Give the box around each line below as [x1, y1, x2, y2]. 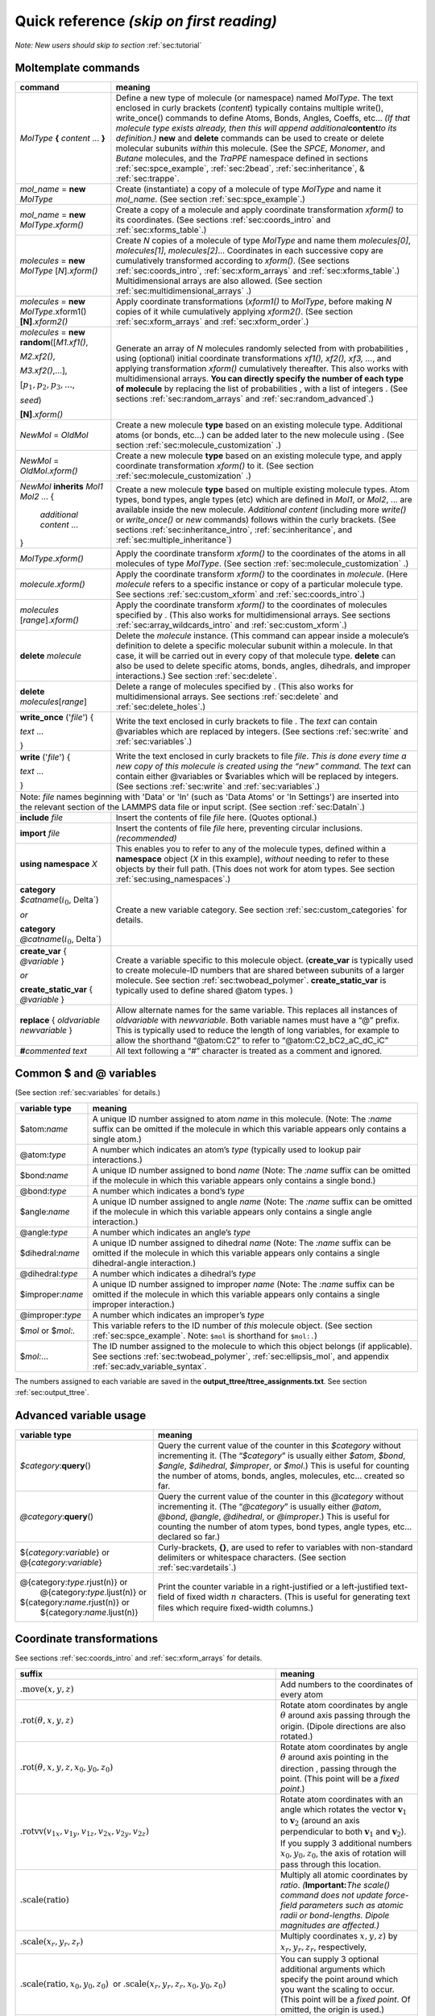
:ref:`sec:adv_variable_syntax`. [92, 1360, 207, 1372]
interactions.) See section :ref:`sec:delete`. [115, 670, 278, 681]
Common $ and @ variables [14, 1067, 157, 1081]
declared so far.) [157, 1531, 221, 1542]
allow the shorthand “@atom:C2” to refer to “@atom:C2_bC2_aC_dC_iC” [115, 1035, 389, 1046]
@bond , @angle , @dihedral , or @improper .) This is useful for [157, 1510, 390, 1522]
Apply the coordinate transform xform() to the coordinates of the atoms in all [115, 548, 406, 559]
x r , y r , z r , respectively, [280, 1942, 367, 1955]
